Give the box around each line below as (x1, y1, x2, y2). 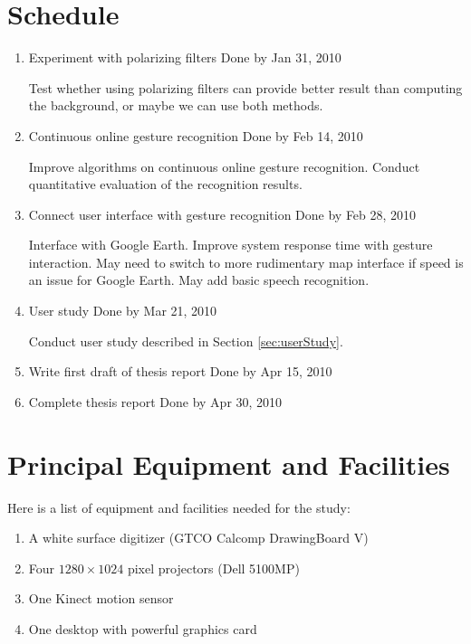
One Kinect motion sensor (28, 589, 174, 608)
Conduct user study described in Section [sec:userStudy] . (28, 331, 343, 350)
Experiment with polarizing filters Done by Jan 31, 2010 (28, 48, 341, 67)
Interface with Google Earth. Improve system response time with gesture (28, 235, 433, 254)
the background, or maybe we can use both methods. (28, 96, 323, 115)
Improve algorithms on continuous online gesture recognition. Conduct (28, 156, 420, 175)
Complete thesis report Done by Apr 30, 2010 (28, 392, 283, 411)
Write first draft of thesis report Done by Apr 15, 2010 (28, 362, 332, 381)
